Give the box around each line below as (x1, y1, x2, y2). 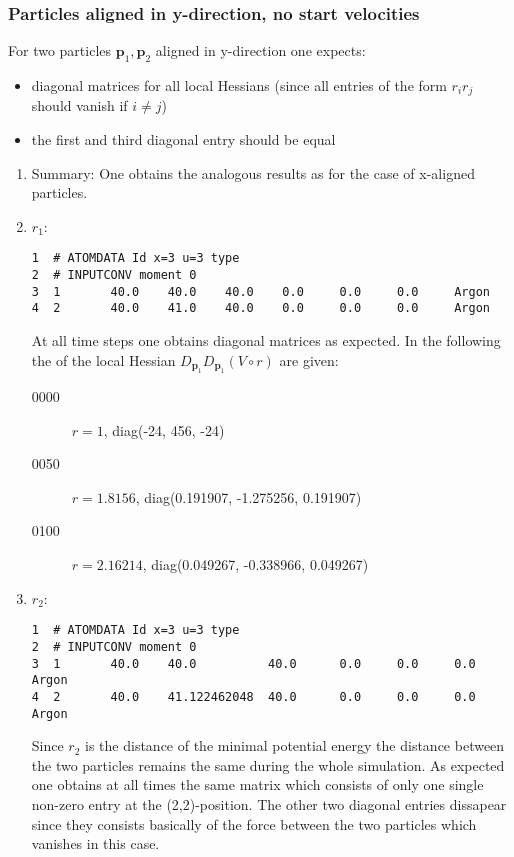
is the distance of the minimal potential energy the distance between (85, 735, 505, 756)
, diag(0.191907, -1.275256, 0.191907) (135, 486, 362, 507)
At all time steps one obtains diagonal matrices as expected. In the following (31, 330, 501, 351)
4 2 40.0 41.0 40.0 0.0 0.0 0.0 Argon (31, 301, 490, 316)
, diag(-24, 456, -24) (103, 419, 225, 440)
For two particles (8, 40, 112, 61)
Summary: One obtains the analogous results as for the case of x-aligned (31, 162, 475, 183)
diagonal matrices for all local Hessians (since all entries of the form (31, 75, 447, 96)
